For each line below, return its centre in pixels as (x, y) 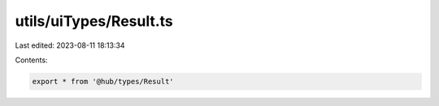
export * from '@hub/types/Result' (103, 81)
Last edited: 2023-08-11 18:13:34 (70, 45)
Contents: (31, 60)
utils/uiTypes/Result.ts (94, 21)
